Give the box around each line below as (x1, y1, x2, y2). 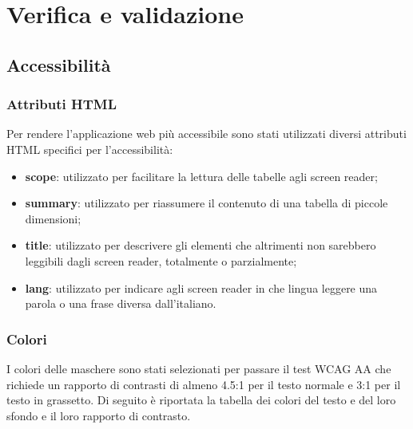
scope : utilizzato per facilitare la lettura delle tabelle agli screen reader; (25, 167, 378, 184)
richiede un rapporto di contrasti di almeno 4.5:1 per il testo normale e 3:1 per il (6, 376, 401, 392)
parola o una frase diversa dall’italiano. (25, 295, 216, 312)
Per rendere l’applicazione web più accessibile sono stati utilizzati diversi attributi (6, 125, 407, 142)
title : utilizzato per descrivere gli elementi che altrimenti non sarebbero (25, 237, 376, 254)
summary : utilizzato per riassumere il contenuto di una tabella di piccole (25, 195, 388, 211)
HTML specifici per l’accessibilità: (6, 140, 173, 157)
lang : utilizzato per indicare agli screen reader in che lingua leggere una (25, 279, 378, 296)
